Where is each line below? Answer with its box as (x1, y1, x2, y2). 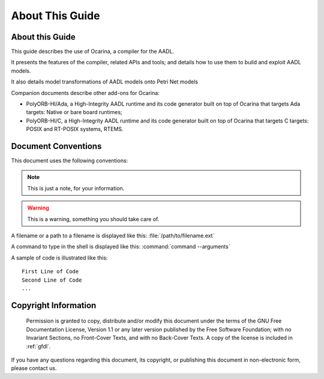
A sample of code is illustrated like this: (11, 254, 108, 261)
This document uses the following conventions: (11, 157, 128, 165)
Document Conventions (11, 141, 102, 151)
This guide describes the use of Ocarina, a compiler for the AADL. (11, 48, 174, 55)
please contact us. (11, 365, 57, 372)
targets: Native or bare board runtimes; (26, 109, 122, 116)
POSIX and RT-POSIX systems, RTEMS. (26, 126, 124, 133)
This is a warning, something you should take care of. (27, 215, 160, 222)
